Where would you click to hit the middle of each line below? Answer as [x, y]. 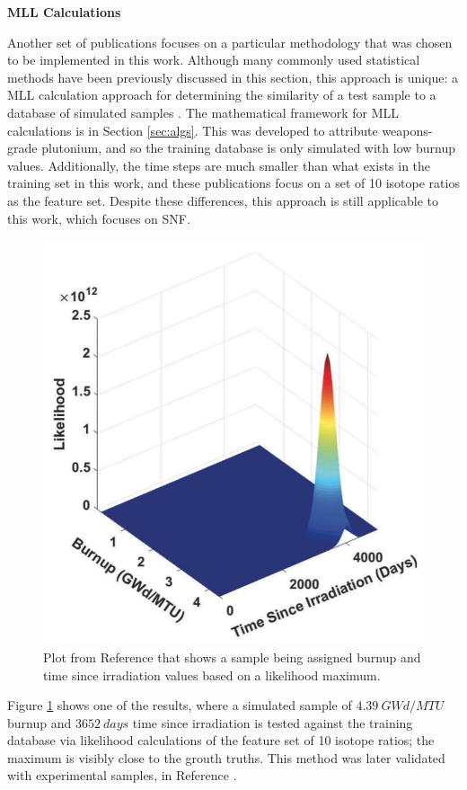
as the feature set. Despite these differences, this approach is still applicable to [223, 200]
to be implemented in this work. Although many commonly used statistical [214, 60]
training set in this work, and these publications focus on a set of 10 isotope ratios [233, 183]
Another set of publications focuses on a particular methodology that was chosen [230, 42]
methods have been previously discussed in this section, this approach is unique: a [233, 77]
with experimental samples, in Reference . [122, 775]
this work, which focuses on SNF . [99, 218]
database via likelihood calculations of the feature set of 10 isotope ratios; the [221, 740]
